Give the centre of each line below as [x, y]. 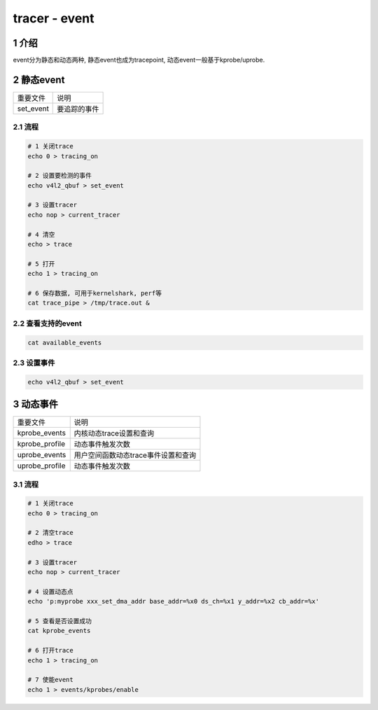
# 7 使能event [50, 680]
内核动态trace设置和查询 [114, 433]
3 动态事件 [36, 404]
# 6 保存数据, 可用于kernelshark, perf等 [95, 293]
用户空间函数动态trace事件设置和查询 [135, 455]
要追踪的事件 [78, 109]
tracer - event [54, 18]
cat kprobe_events [59, 631]
